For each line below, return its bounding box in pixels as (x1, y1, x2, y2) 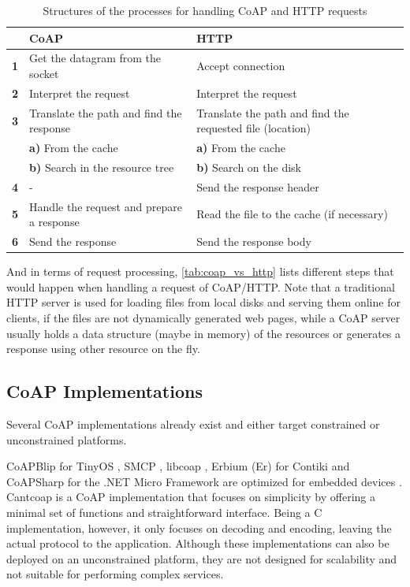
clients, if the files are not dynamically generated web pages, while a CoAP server (6, 310, 401, 325)
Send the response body (196, 233, 311, 250)
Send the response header (196, 178, 319, 195)
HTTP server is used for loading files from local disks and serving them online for (6, 294, 401, 310)
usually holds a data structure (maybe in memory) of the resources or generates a (6, 325, 401, 341)
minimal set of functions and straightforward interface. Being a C (6, 503, 322, 520)
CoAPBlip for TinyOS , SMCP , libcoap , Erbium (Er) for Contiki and (6, 458, 350, 474)
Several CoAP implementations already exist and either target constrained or (6, 415, 380, 432)
